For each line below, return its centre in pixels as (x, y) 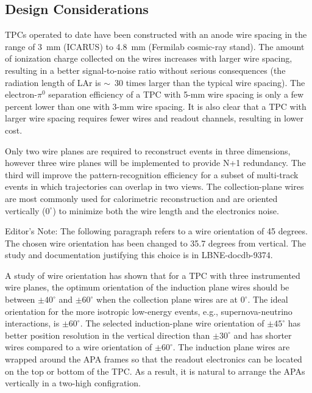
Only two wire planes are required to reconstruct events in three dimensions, (148, 150)
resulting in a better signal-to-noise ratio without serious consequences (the (145, 70)
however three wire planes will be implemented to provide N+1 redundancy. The (155, 163)
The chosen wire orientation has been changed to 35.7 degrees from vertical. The (155, 243)
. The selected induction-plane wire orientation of (172, 323)
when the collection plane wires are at (167, 299)
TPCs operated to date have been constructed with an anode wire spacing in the (156, 34)
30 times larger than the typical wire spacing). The (210, 82)
